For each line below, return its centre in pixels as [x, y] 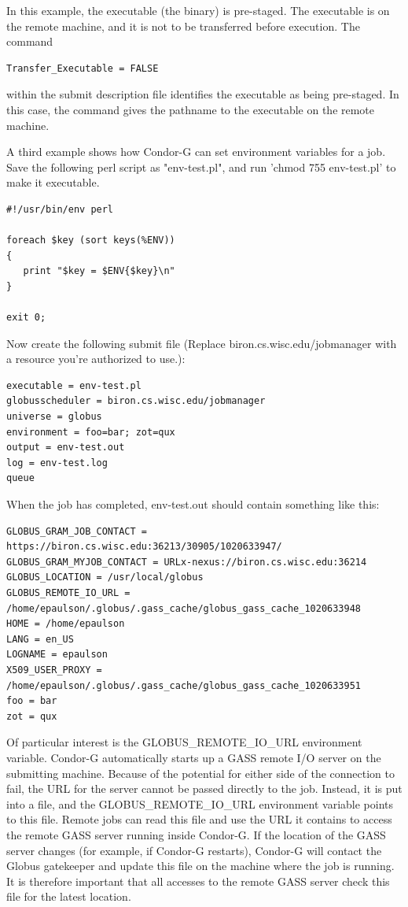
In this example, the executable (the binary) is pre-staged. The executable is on [198, 10]
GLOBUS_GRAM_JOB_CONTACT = [77, 531]
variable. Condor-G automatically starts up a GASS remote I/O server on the [194, 757]
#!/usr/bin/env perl [60, 209]
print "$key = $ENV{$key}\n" [99, 271]
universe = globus [54, 417]
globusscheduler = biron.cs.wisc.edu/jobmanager [136, 401]
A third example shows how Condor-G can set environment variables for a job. [196, 152]
